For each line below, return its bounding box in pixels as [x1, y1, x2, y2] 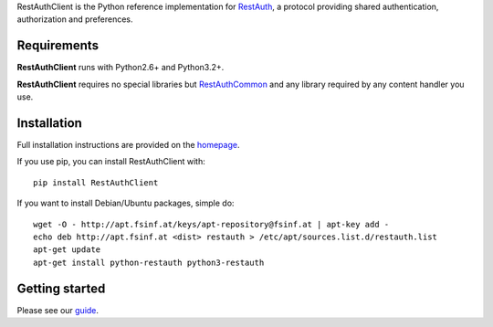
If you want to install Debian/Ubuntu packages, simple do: [16, 197, 235, 209]
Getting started [16, 280, 106, 296]
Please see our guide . [16, 304, 100, 315]
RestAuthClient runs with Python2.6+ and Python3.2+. [16, 62, 225, 73]
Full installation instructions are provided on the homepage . [16, 139, 240, 150]
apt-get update [33, 245, 101, 255]
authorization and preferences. [16, 14, 133, 25]
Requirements [16, 37, 100, 54]
